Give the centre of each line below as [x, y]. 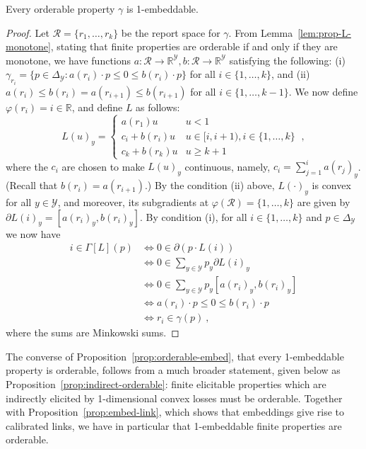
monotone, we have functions [69, 60]
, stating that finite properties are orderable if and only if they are [194, 46]
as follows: [158, 107]
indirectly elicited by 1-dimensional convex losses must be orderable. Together [174, 398]
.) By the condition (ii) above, [209, 185]
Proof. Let [28, 32]
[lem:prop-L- [324, 32]
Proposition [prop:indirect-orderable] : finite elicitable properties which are [166, 384]
